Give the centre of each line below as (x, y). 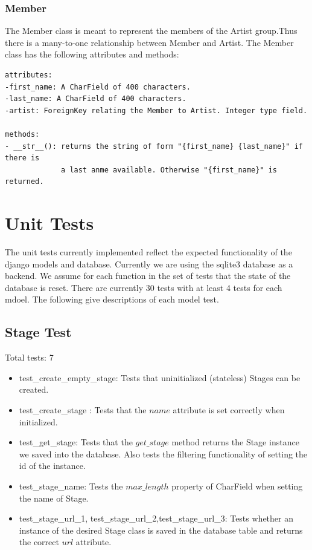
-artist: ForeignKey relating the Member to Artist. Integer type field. (156, 110)
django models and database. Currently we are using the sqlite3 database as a (149, 264)
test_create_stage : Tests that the (83, 410)
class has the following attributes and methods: (92, 54)
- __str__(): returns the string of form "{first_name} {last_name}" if (154, 146)
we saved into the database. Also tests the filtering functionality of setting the (163, 453)
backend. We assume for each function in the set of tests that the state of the (148, 276)
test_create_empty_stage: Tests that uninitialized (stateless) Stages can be (160, 377)
